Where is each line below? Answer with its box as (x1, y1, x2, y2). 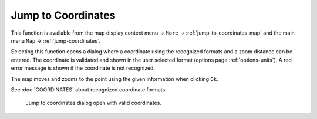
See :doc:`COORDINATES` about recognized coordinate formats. (11, 86, 167, 93)
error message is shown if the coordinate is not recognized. (11, 64, 156, 72)
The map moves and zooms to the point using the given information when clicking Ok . (11, 75, 218, 82)
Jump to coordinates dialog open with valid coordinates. (25, 100, 161, 107)
